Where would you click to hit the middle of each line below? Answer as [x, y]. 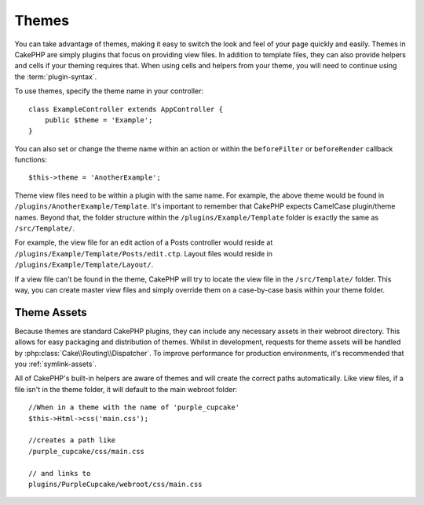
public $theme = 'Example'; [99, 120]
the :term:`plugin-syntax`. [56, 76]
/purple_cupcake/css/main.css [87, 451]
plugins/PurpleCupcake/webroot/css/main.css [116, 484]
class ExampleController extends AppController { [126, 109]
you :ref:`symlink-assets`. [56, 364]
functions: [31, 160]
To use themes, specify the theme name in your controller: [109, 91]
